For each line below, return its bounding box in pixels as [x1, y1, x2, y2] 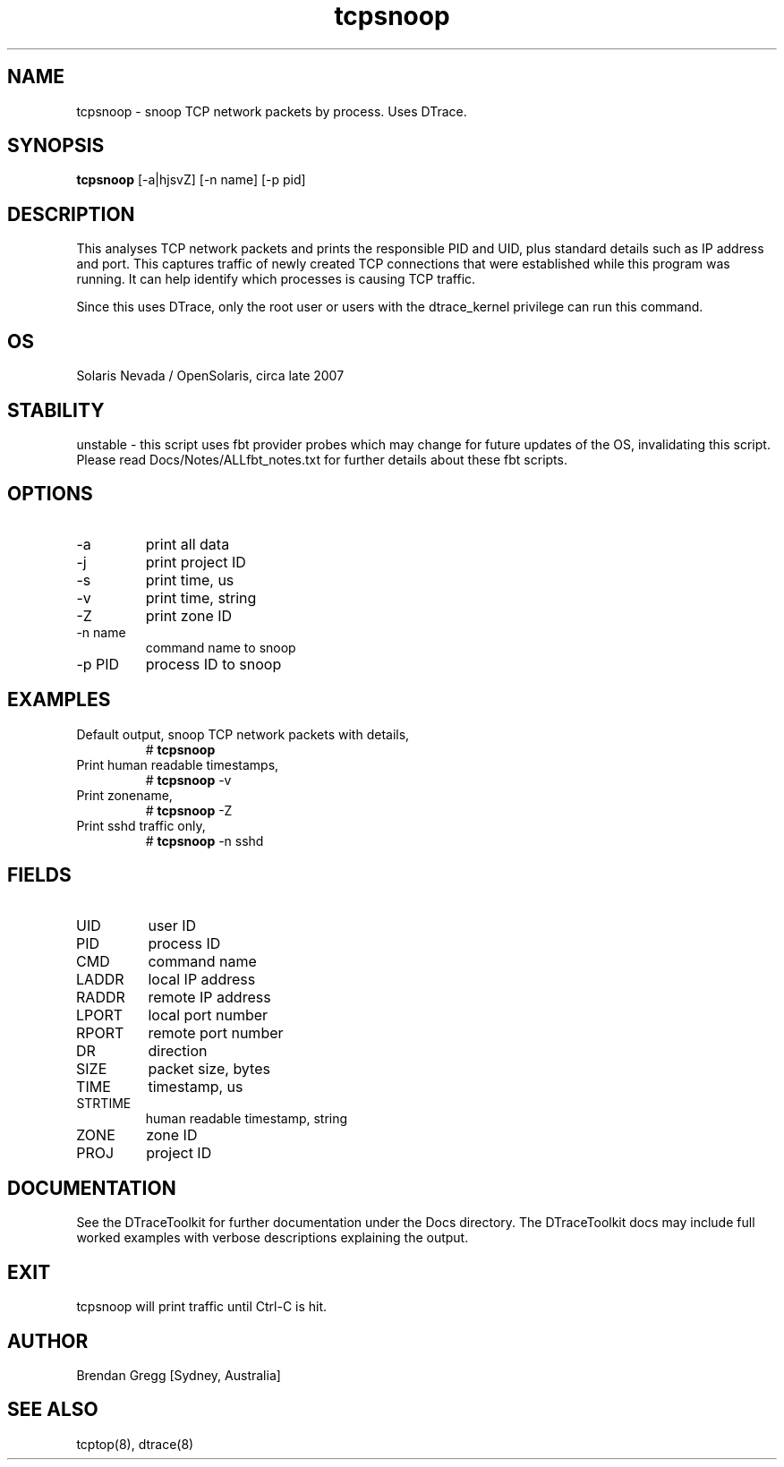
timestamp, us [148, 1077, 243, 1096]
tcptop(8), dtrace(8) [76, 1436, 194, 1452]
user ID [148, 916, 197, 934]
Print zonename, [76, 787, 173, 803]
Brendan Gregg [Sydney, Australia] [76, 1368, 281, 1384]
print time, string [145, 588, 257, 607]
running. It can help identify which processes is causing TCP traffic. [76, 271, 476, 287]
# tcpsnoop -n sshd [145, 832, 264, 849]
